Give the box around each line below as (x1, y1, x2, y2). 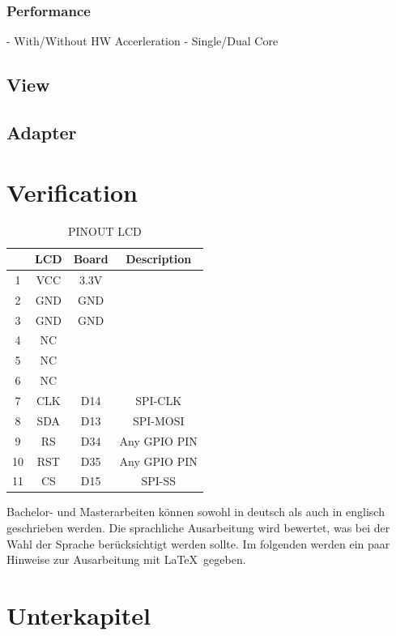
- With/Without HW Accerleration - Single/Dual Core (6, 32, 279, 49)
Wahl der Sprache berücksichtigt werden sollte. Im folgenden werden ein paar (6, 535, 390, 552)
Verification (6, 175, 138, 208)
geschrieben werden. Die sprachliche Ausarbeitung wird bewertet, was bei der (6, 519, 390, 536)
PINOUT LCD (67, 222, 142, 239)
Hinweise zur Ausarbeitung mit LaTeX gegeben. (6, 551, 246, 568)
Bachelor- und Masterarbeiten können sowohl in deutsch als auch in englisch (6, 503, 385, 520)
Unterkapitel (6, 599, 151, 632)
